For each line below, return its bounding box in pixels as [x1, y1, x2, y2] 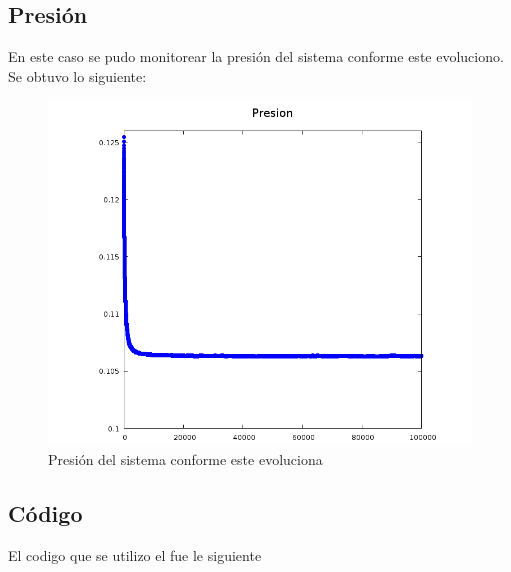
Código [8, 497, 83, 528]
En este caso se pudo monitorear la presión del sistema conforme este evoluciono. [8, 46, 504, 67]
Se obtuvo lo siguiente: [8, 65, 147, 86]
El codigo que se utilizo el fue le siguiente [8, 544, 262, 565]
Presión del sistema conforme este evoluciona [48, 448, 323, 469]
